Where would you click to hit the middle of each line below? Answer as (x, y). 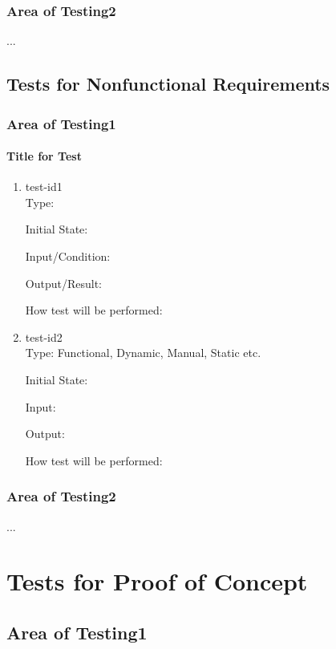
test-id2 (44, 337)
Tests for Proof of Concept (157, 581)
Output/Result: (63, 283)
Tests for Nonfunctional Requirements (168, 84)
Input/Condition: (68, 256)
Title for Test (44, 156)
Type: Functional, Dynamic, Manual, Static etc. (143, 353)
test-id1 (44, 187)
